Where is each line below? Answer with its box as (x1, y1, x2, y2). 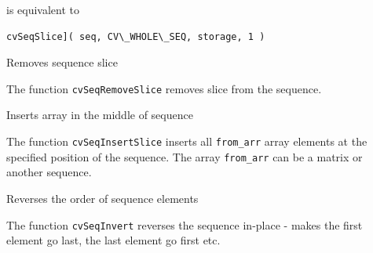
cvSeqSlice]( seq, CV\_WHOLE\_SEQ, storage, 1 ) (6, 31, 265, 42)
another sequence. (6, 164, 92, 180)
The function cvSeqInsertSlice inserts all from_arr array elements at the (6, 133, 368, 150)
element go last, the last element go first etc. (6, 232, 221, 248)
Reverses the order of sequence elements (6, 190, 199, 206)
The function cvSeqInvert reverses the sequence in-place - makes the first (6, 216, 363, 233)
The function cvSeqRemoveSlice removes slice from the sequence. (6, 80, 322, 96)
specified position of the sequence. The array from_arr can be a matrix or (6, 148, 363, 164)
